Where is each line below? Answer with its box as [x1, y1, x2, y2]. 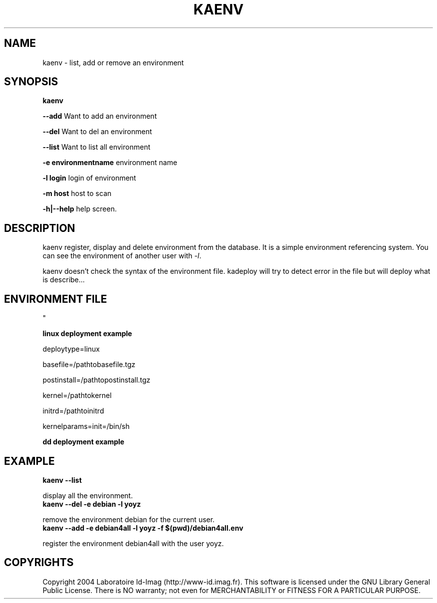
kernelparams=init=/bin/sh [42, 422, 130, 431]
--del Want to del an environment [42, 127, 152, 136]
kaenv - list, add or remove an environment [42, 58, 184, 67]
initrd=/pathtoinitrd [42, 406, 104, 415]
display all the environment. [42, 491, 133, 500]
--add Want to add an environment [42, 112, 157, 121]
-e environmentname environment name [42, 158, 178, 167]
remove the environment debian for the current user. [42, 515, 215, 524]
